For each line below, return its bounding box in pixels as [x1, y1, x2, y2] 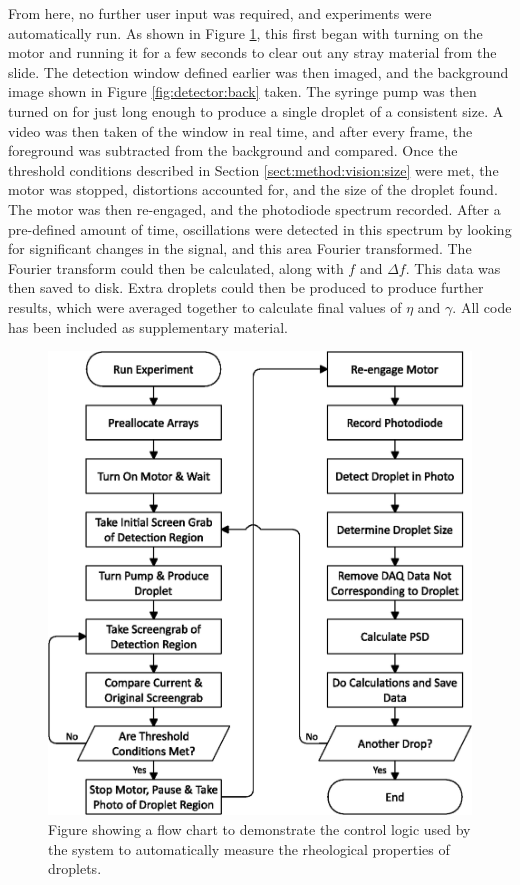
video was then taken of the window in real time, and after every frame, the [8, 120, 473, 141]
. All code [452, 296, 512, 317]
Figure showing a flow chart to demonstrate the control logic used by [48, 819, 471, 840]
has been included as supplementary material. [8, 316, 288, 337]
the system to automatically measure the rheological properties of [48, 838, 450, 859]
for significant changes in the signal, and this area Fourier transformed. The [8, 238, 472, 259]
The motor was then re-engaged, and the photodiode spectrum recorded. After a [8, 198, 501, 219]
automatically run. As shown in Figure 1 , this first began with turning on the [8, 22, 483, 43]
